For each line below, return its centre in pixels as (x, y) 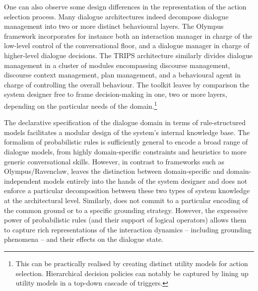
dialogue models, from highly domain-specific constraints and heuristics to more (125, 151)
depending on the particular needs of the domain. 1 (81, 105)
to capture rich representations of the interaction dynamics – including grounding (128, 229)
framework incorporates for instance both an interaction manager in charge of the (128, 36)
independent (23, 181)
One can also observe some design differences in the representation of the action (125, 6)
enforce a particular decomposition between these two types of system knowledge (127, 190)
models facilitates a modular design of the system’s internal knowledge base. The (127, 132)
